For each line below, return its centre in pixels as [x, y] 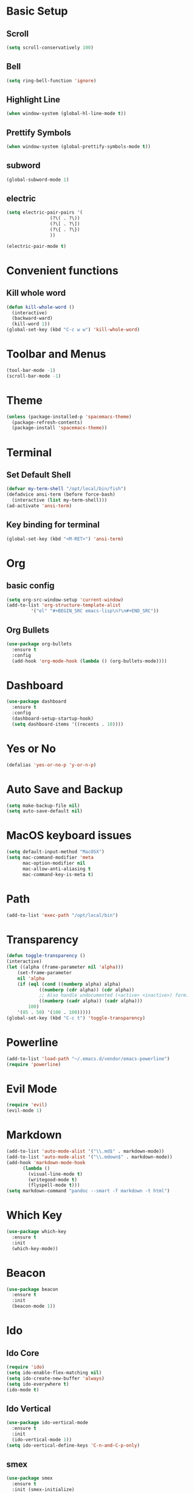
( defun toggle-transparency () [46, 956]
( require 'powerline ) [34, 1064]
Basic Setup [37, 11]
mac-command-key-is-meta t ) [58, 874]
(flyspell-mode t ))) [54, 1186]
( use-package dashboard [36, 701]
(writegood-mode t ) [53, 1179]
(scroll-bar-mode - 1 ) [34, 376]
